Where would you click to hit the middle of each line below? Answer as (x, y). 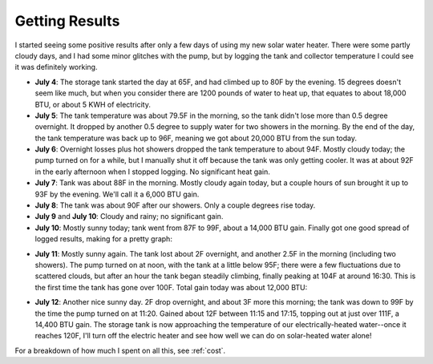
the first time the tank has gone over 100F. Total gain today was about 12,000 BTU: (171, 287)
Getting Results (67, 21)
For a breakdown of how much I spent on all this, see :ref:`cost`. (120, 350)
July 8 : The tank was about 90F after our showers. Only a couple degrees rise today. (175, 205)
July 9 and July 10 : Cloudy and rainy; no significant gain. (129, 216)
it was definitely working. (56, 67)
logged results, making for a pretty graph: (103, 239)
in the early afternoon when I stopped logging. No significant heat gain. (152, 172)
